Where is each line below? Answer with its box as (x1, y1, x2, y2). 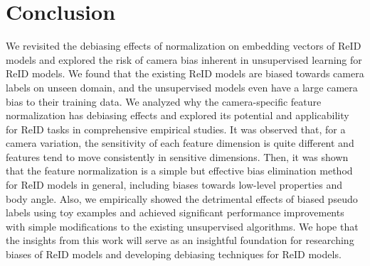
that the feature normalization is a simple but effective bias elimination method (6, 163, 353, 178)
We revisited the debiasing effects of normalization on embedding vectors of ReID (6, 38, 361, 53)
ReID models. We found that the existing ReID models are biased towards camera (6, 66, 364, 81)
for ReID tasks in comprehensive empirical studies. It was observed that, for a (6, 121, 346, 136)
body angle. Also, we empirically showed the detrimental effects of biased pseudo (6, 191, 358, 206)
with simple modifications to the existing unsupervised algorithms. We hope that (6, 218, 359, 233)
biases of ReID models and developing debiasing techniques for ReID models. (6, 247, 342, 262)
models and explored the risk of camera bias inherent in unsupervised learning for (6, 52, 362, 67)
